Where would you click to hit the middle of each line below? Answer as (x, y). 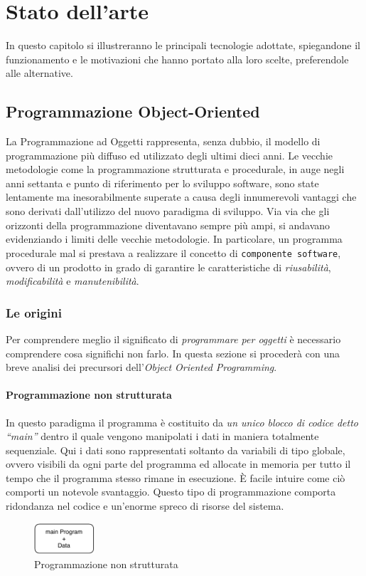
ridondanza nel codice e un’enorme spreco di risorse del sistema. (145, 506)
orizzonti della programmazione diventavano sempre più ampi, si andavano (168, 225)
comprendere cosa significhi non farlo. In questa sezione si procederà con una (173, 353)
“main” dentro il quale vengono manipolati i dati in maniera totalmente (162, 436)
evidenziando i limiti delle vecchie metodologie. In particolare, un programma (174, 239)
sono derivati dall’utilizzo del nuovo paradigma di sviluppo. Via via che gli (168, 211)
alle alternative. (39, 73)
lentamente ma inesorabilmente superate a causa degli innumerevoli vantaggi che (181, 197)
